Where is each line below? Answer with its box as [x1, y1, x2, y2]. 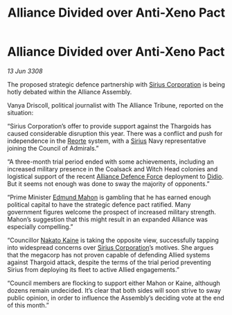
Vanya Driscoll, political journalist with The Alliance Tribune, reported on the [7, 101, 224, 109]
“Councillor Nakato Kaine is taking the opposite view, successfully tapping [7, 236, 220, 244]
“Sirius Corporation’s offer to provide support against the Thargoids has [7, 121, 212, 130]
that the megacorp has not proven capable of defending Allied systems [7, 250, 211, 259]
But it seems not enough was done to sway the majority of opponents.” [7, 179, 210, 188]
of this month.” [7, 300, 50, 309]
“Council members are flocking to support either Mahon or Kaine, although [7, 279, 220, 287]
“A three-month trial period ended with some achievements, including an [7, 157, 215, 166]
